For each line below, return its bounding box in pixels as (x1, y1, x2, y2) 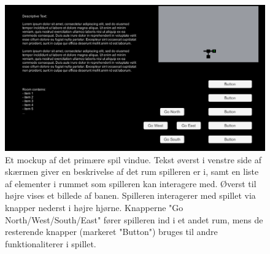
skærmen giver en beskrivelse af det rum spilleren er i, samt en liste (5, 165, 259, 178)
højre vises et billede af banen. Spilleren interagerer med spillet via (5, 189, 256, 202)
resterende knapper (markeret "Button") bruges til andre (5, 225, 218, 238)
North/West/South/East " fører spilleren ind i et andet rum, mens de (5, 213, 263, 226)
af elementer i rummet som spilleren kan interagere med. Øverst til (5, 177, 256, 190)
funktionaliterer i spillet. (5, 237, 96, 250)
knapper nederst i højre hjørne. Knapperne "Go (5, 201, 183, 214)
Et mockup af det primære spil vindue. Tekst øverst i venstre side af (5, 153, 261, 166)
